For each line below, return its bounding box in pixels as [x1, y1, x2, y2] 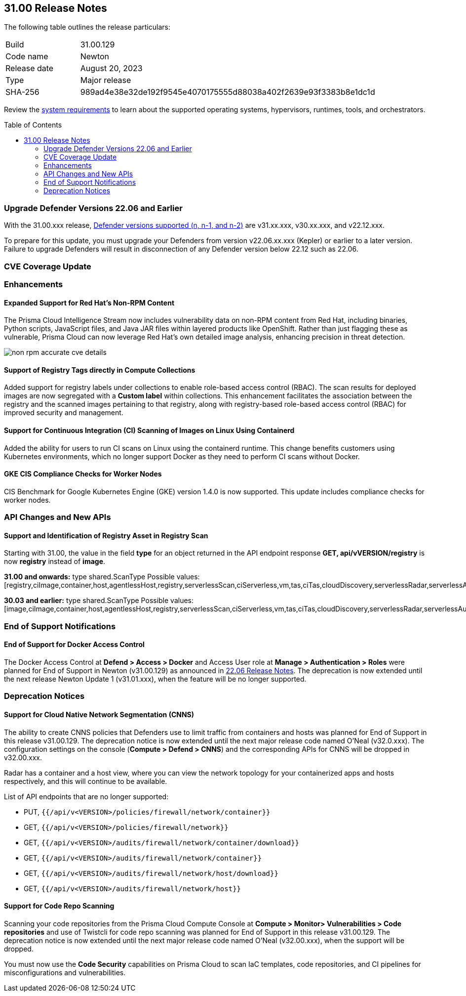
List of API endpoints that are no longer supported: [4, 792, 169, 801]
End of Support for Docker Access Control [4, 640, 145, 649]
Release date [5, 63, 54, 74]
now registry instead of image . [4, 557, 106, 566]
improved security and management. [4, 408, 123, 417]
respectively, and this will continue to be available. [4, 777, 167, 785]
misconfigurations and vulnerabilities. [4, 968, 126, 977]
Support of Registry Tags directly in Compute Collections [4, 365, 195, 374]
